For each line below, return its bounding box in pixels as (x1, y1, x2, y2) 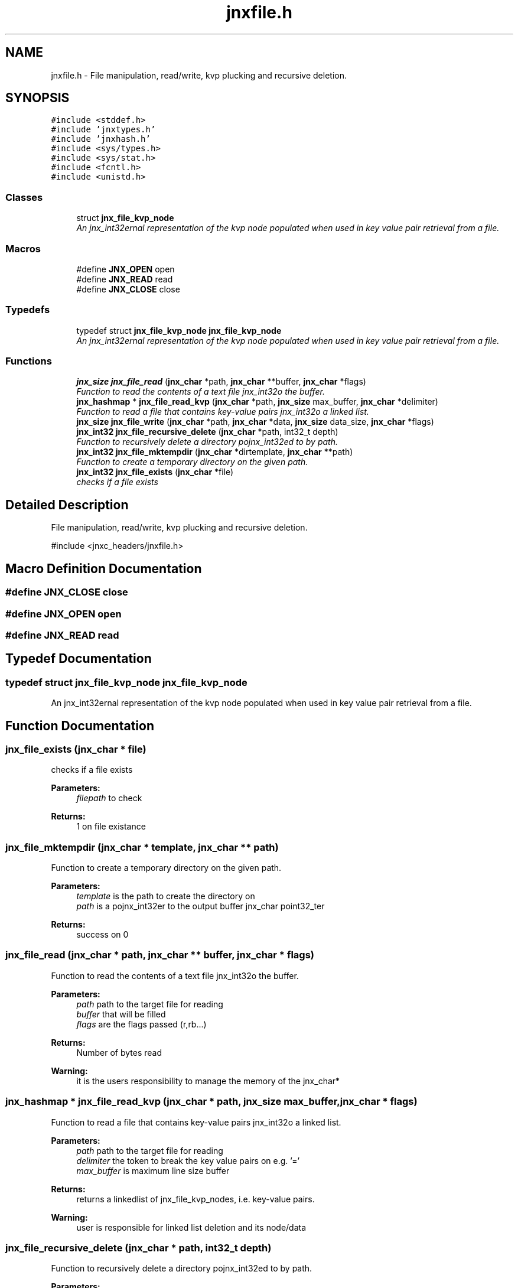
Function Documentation (5, 718, 154, 733)
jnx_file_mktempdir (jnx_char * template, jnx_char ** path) (5, 841, 279, 853)
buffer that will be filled (76, 1009, 166, 1019)
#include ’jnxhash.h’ (51, 134, 151, 144)
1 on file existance (76, 821, 146, 832)
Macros (5, 242, 41, 255)
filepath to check (76, 793, 142, 804)
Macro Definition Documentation (5, 561, 202, 576)
